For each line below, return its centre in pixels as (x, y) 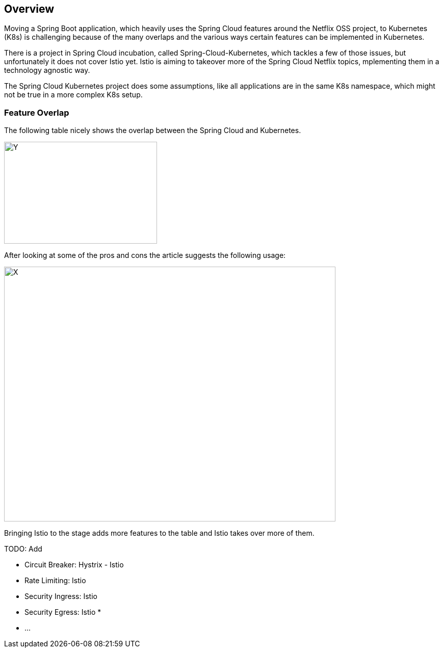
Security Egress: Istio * (63, 612)
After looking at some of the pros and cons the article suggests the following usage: (145, 255)
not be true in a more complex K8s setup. (73, 95)
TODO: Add (23, 549)
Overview (29, 9)
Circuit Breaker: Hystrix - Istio (74, 565)
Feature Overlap (37, 112)
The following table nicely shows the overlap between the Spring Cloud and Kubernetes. (153, 131)
